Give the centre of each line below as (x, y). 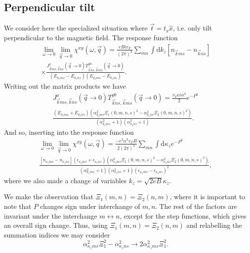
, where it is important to (207, 197)
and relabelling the (214, 225)
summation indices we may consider (57, 234)
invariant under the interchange (51, 215)
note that (18, 206)
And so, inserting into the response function (69, 132)
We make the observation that (49, 197)
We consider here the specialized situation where (76, 28)
